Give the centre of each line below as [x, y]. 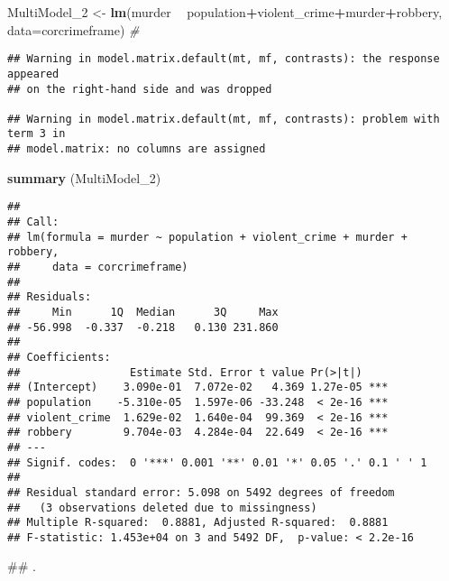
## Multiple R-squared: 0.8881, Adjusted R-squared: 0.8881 [198, 523]
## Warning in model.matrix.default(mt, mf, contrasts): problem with [224, 119]
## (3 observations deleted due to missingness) [162, 507]
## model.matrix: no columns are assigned [137, 149]
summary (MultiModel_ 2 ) [84, 177]
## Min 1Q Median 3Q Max [143, 312]
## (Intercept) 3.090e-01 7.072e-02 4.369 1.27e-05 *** [198, 387]
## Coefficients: [59, 357]
